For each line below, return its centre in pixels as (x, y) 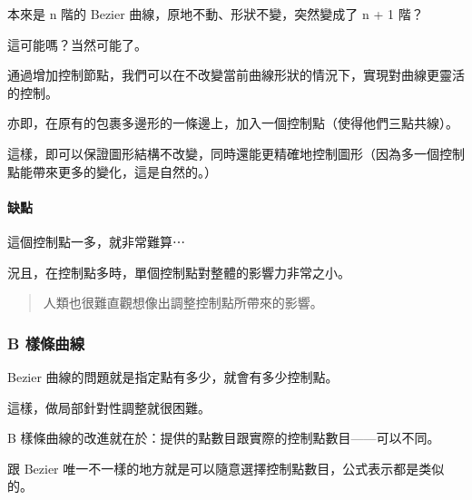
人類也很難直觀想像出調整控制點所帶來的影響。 (183, 303)
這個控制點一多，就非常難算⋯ (96, 241)
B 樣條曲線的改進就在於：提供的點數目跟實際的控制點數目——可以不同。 (224, 438)
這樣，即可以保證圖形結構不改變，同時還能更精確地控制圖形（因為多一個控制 (236, 153)
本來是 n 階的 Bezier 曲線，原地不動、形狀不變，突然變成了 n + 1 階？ (216, 14)
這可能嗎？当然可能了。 (77, 44)
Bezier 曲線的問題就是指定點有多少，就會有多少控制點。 (173, 376)
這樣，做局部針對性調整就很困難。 (109, 407)
